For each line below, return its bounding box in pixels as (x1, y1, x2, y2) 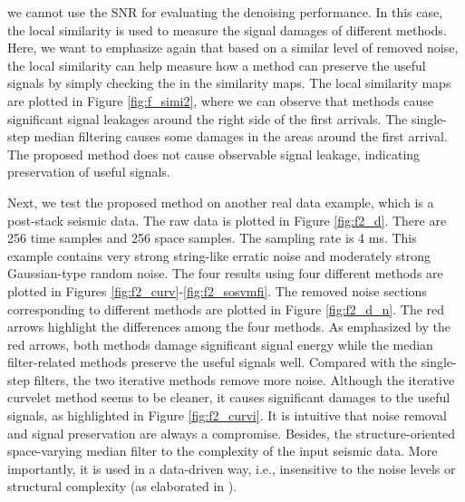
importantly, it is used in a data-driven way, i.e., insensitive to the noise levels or (7, 459, 456, 478)
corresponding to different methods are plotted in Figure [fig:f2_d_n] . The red (7, 299, 445, 318)
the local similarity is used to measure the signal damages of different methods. (7, 20, 447, 39)
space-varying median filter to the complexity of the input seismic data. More (7, 441, 438, 460)
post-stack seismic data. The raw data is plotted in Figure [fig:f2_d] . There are (7, 210, 447, 229)
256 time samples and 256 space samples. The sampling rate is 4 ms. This (7, 228, 417, 247)
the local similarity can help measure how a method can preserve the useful (7, 55, 426, 74)
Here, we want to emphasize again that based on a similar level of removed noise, (7, 38, 459, 57)
